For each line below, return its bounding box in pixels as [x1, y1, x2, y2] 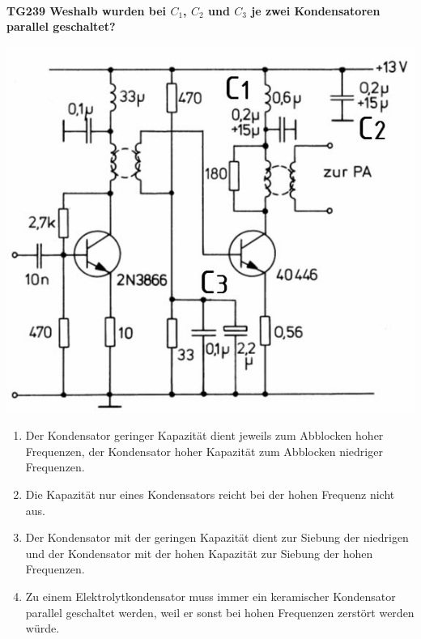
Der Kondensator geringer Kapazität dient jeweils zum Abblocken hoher [25, 427, 384, 444]
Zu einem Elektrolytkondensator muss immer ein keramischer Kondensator [25, 587, 396, 604]
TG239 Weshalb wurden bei [6, 2, 167, 19]
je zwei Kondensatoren [251, 2, 381, 19]
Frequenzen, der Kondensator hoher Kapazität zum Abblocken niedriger [25, 442, 383, 459]
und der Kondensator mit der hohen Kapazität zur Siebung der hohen [25, 544, 373, 561]
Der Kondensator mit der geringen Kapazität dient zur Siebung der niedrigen [25, 529, 409, 546]
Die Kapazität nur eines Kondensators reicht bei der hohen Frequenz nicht [25, 485, 395, 502]
